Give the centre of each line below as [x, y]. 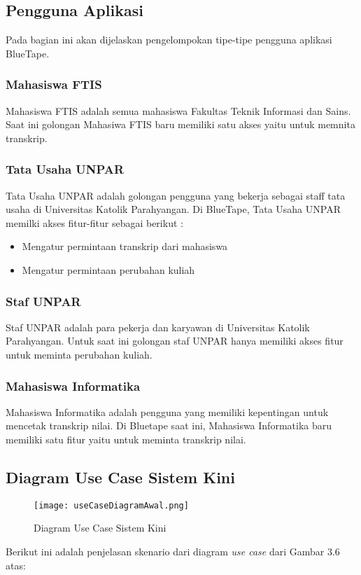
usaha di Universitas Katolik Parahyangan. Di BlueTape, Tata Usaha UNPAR [173, 209]
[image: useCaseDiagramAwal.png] [111, 505]
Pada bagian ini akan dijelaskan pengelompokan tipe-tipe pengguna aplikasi [169, 40]
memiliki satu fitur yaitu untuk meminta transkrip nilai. [126, 439]
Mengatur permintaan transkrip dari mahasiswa [125, 246]
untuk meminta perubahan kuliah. [79, 354]
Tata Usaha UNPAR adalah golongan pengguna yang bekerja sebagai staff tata [176, 195]
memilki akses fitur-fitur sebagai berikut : [94, 222]
